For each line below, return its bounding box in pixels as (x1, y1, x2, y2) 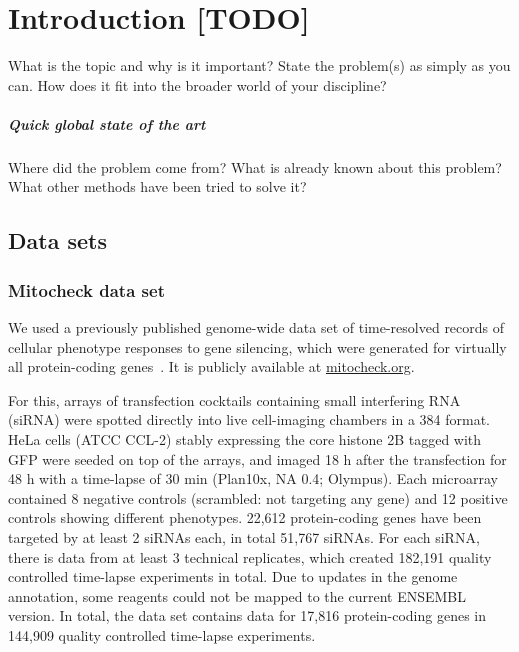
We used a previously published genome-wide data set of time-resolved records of (8, 317, 505, 338)
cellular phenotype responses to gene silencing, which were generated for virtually (8, 336, 507, 357)
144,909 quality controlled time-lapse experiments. (8, 624, 316, 645)
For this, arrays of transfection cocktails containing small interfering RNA (8, 389, 461, 410)
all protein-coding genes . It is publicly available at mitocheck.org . (8, 356, 415, 377)
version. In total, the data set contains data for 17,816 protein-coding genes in (8, 605, 486, 626)
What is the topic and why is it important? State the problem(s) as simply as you (8, 55, 511, 76)
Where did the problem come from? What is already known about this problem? (8, 156, 502, 177)
